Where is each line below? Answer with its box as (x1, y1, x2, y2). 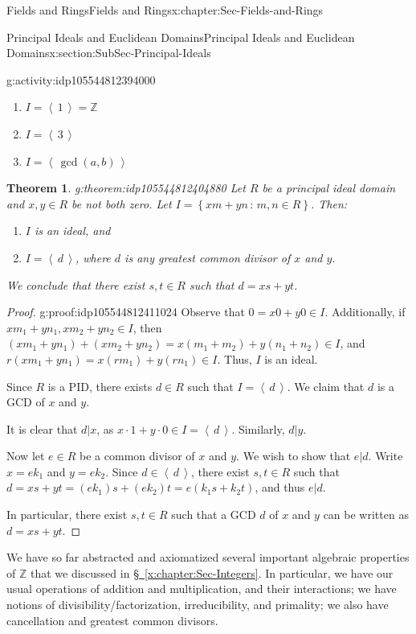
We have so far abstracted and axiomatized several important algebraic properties (6, 549, 410, 566)
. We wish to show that (236, 447, 351, 464)
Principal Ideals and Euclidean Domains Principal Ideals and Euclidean (6, 28, 355, 45)
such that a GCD (171, 506, 256, 523)
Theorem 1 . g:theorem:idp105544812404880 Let (6, 179, 246, 196)
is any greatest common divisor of (124, 249, 291, 266)
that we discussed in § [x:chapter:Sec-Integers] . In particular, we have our (30, 564, 394, 581)
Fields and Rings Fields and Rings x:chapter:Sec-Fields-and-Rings (6, 2, 324, 18)
